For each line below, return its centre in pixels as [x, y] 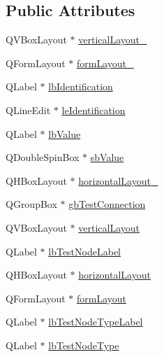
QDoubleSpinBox [43, 157]
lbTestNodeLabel [84, 251]
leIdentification [94, 110]
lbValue [65, 133]
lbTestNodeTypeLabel [96, 322]
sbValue [107, 157]
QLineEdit [28, 110]
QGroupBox [31, 204]
